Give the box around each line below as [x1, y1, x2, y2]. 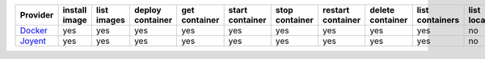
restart [322, 5, 350, 15]
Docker [19, 25, 48, 36]
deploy [133, 5, 162, 15]
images [95, 14, 125, 26]
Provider [19, 10, 54, 20]
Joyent [19, 36, 46, 46]
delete [369, 5, 395, 15]
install [62, 5, 87, 15]
